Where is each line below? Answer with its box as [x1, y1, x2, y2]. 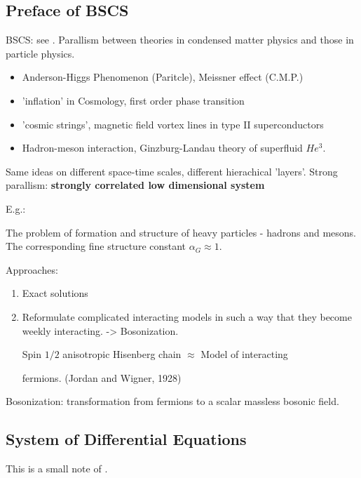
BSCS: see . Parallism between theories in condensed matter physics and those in [6, 32, 354, 47]
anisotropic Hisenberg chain [62, 347, 182, 361]
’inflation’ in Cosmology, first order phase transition [22, 93, 245, 107]
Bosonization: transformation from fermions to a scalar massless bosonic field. [6, 394, 339, 409]
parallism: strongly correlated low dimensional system [6, 178, 265, 192]
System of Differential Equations [6, 428, 247, 450]
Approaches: [6, 262, 58, 277]
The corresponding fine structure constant [6, 239, 186, 253]
